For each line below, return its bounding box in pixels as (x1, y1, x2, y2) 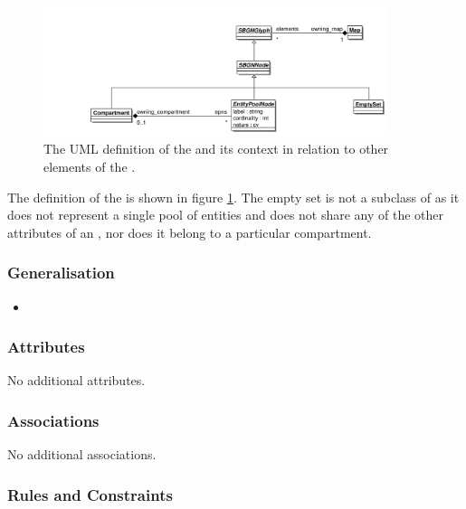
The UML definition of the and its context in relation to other (43, 139, 389, 158)
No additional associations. (7, 445, 157, 464)
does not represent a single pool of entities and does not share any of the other (7, 205, 444, 224)
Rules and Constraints (7, 483, 173, 505)
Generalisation (7, 261, 115, 284)
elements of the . (43, 156, 136, 175)
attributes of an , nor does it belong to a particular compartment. (7, 222, 372, 241)
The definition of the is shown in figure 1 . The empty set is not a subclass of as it (7, 187, 460, 206)
